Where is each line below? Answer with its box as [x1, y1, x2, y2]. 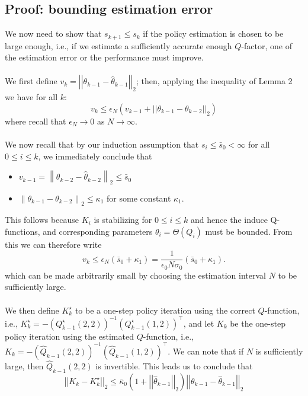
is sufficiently [255, 344, 303, 357]
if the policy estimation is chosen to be [143, 27, 284, 40]
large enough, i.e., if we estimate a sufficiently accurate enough [5, 39, 232, 52]
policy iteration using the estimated [5, 330, 134, 342]
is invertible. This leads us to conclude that [95, 359, 253, 372]
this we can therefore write [5, 238, 102, 250]
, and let [183, 317, 214, 329]
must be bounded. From [205, 225, 293, 237]
